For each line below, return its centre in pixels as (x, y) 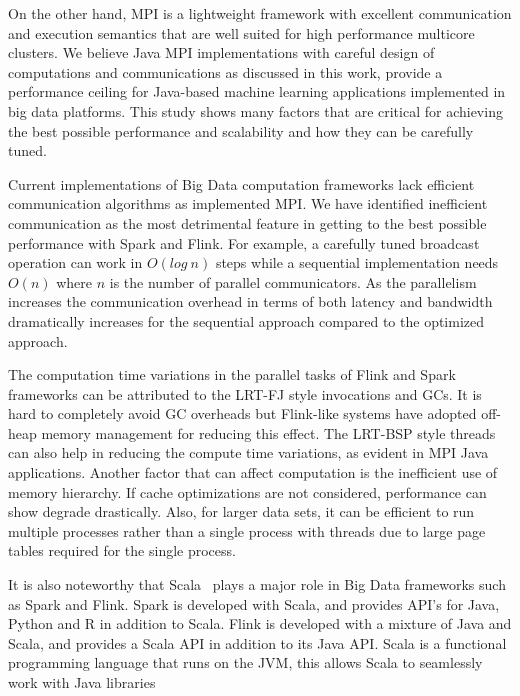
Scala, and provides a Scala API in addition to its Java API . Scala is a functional (257, 642)
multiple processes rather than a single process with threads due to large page (247, 530)
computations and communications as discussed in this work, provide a (225, 71)
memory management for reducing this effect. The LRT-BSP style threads (268, 432)
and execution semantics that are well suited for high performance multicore (241, 32)
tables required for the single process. (122, 550)
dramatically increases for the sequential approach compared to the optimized (246, 320)
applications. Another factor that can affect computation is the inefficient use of (253, 472)
